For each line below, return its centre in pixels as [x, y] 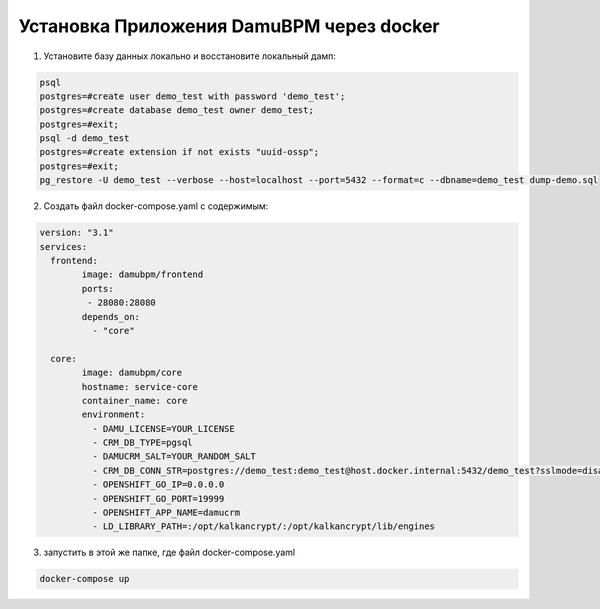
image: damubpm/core [132, 373]
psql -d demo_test [84, 138]
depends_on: [110, 316]
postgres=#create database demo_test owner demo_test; [176, 110]
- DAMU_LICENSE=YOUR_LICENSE [163, 428]
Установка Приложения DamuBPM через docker [229, 26]
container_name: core [134, 400]
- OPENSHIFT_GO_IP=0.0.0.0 [158, 484]
